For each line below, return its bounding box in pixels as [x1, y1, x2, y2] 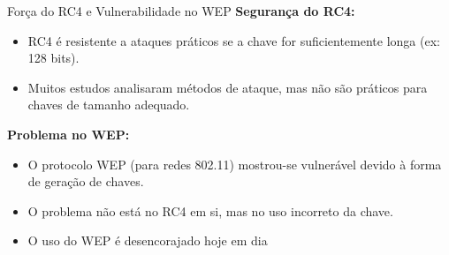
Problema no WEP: [7, 124, 130, 143]
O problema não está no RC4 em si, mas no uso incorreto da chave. [27, 201, 393, 220]
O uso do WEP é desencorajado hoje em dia [27, 231, 268, 250]
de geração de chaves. [27, 172, 144, 191]
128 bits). [27, 49, 80, 67]
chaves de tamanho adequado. [27, 95, 190, 114]
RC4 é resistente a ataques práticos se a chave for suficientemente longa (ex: [27, 31, 440, 49]
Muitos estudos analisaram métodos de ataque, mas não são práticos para [27, 78, 428, 96]
